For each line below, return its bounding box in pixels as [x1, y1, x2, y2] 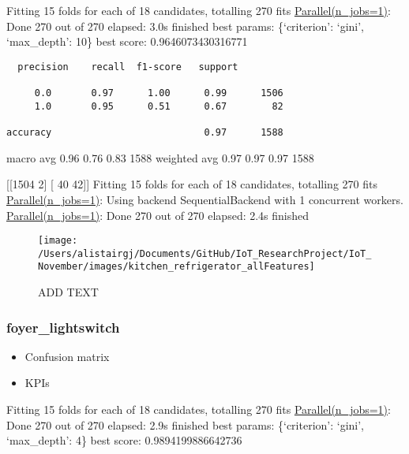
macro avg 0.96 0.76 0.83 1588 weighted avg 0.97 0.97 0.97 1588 [6, 149, 314, 166]
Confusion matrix [24, 348, 110, 364]
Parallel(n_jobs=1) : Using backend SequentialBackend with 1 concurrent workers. [6, 191, 403, 207]
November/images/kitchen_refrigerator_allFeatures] [38, 261, 315, 273]
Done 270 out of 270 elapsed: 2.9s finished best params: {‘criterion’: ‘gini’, [6, 416, 364, 433]
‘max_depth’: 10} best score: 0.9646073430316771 [6, 33, 248, 50]
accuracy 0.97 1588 [6, 127, 283, 139]
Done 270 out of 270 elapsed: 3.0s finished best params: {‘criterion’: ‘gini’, [6, 17, 364, 34]
